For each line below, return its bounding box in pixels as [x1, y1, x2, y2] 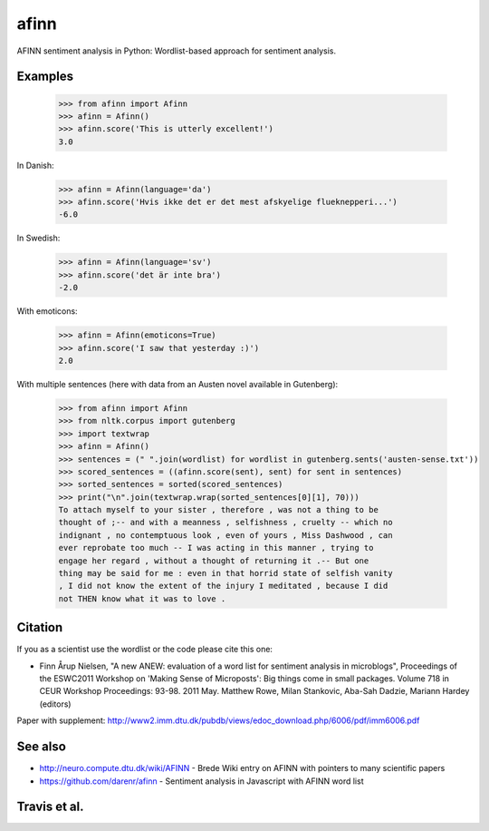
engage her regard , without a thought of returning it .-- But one [58, 555, 369, 566]
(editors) [39, 699, 72, 709]
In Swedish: [16, 232, 61, 244]
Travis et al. [16, 799, 85, 815]
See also [16, 739, 67, 755]
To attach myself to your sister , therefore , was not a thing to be [58, 504, 379, 515]
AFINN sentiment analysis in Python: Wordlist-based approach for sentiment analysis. [16, 45, 337, 56]
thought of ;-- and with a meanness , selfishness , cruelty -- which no [58, 517, 393, 528]
